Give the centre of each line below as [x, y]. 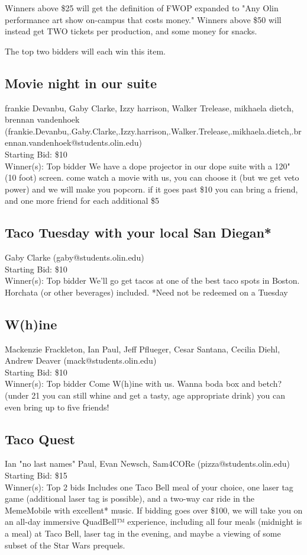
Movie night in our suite [81, 83]
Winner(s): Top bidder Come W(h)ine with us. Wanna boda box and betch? [143, 384]
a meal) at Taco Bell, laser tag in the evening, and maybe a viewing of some [143, 533]
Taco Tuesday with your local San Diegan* [138, 232]
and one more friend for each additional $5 [82, 200]
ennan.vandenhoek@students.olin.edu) [73, 142]
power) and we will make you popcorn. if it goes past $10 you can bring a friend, [151, 189]
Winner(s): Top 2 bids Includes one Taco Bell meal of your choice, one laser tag [149, 487]
